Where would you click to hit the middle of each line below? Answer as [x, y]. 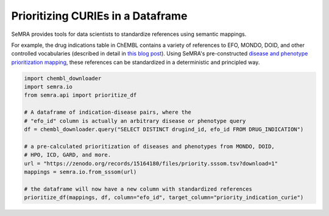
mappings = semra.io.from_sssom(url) [80, 172]
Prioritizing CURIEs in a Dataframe [99, 16]
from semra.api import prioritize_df [80, 95]
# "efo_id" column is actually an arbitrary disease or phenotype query [135, 121]
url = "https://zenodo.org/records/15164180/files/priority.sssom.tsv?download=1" [151, 163]
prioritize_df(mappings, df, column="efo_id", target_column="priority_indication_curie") [164, 197]
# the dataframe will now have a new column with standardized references [138, 189]
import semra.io [48, 87]
